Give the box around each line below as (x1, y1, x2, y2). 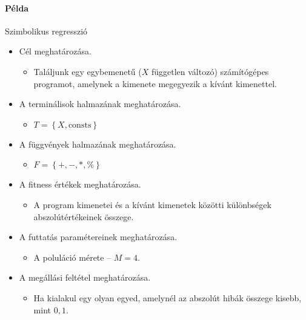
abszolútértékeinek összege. (33, 210, 134, 223)
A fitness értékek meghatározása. (19, 178, 141, 191)
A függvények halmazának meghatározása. (19, 137, 176, 150)
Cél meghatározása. (19, 45, 91, 57)
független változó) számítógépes (151, 65, 269, 77)
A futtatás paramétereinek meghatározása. (19, 230, 178, 243)
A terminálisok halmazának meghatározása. (19, 97, 181, 110)
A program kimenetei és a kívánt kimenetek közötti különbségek (33, 198, 271, 211)
